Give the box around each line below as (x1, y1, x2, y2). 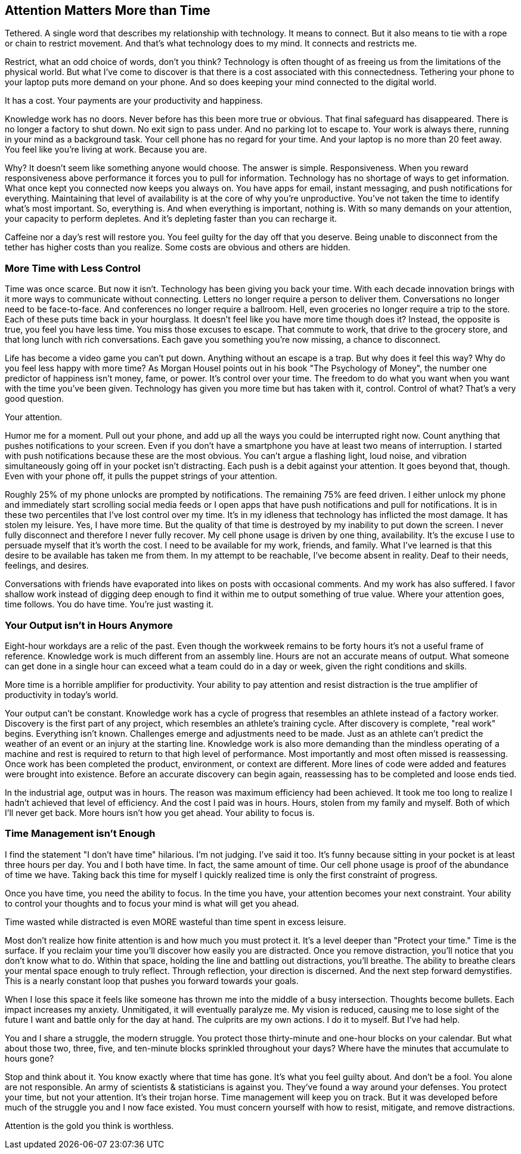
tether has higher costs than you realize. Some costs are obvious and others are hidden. (5, 242, 351, 253)
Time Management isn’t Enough (5, 827, 156, 840)
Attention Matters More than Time (5, 3, 210, 18)
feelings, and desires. (5, 560, 89, 571)
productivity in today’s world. (5, 689, 119, 700)
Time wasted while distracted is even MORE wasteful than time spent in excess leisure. (5, 916, 346, 927)
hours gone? (5, 1053, 54, 1063)
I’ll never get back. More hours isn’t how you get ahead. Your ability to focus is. (5, 807, 315, 818)
